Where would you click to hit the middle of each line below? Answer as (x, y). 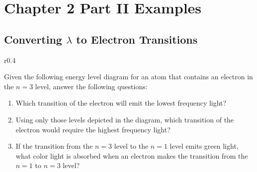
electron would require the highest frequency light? (93, 129)
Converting (33, 39)
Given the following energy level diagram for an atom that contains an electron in (128, 77)
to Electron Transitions (137, 39)
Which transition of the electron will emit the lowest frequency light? (121, 103)
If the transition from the (54, 146)
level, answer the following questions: (91, 86)
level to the (131, 146)
